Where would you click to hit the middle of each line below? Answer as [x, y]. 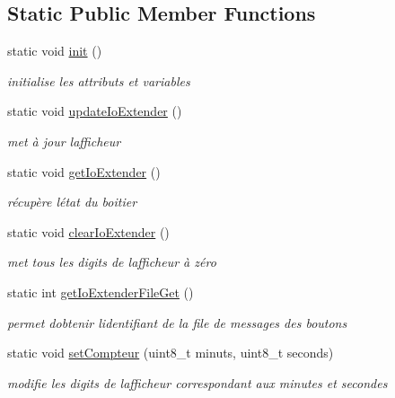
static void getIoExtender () [84, 171]
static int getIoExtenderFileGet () [101, 292]
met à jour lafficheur [64, 141]
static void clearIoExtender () [88, 231]
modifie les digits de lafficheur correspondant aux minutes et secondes [197, 382]
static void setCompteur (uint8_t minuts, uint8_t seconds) [171, 353]
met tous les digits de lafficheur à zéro [112, 262]
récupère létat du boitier [72, 202]
